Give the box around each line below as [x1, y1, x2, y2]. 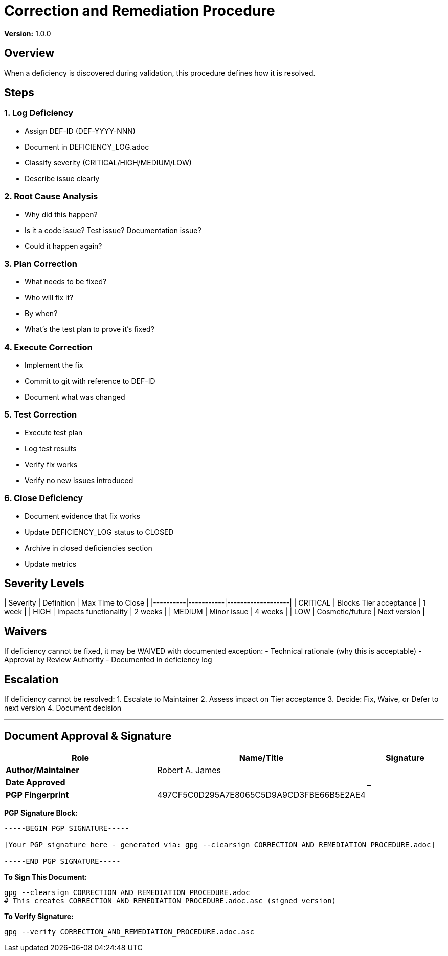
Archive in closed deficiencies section [25, 543, 152, 552]
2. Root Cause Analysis [4, 191, 98, 202]
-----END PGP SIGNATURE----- [4, 857, 121, 865]
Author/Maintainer [6, 764, 79, 775]
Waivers [4, 625, 47, 638]
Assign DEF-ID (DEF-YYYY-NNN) [25, 126, 136, 135]
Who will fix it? [25, 293, 74, 302]
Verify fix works [25, 460, 78, 469]
